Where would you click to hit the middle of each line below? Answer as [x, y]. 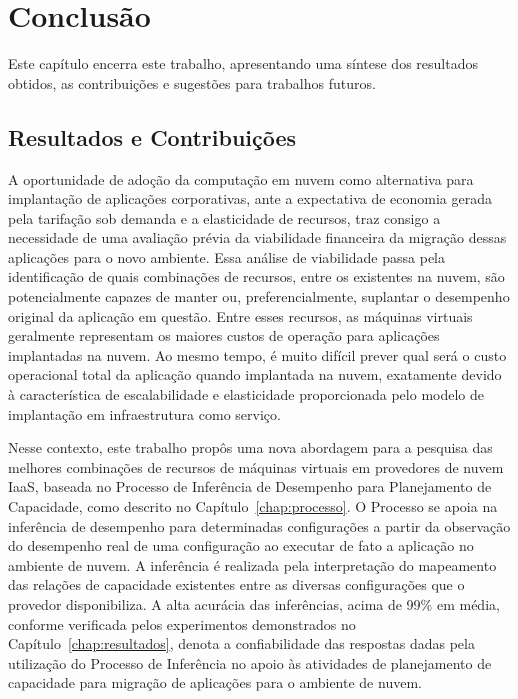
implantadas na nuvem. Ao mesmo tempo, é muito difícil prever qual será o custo [257, 354]
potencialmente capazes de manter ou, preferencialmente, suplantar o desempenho [259, 296]
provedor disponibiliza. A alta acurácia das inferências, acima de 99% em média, [254, 603]
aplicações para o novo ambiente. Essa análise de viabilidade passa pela [227, 256]
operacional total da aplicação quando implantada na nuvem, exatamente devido [255, 374]
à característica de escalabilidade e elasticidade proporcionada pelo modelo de [246, 394]
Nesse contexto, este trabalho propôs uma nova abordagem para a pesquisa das [250, 447]
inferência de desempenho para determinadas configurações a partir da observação [259, 525]
